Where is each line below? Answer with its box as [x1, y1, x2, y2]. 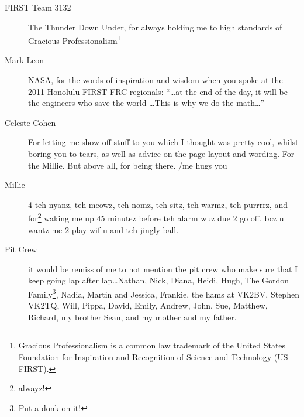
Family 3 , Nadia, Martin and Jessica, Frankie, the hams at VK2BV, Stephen [28, 286, 299, 300]
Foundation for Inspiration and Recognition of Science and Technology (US [18, 351, 288, 363]
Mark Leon [5, 54, 44, 66]
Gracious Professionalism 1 [28, 33, 121, 46]
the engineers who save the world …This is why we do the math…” [28, 97, 265, 109]
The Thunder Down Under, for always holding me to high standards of [28, 20, 282, 33]
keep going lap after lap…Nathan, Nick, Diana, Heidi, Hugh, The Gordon [28, 274, 289, 286]
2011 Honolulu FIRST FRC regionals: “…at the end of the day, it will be [28, 85, 288, 97]
